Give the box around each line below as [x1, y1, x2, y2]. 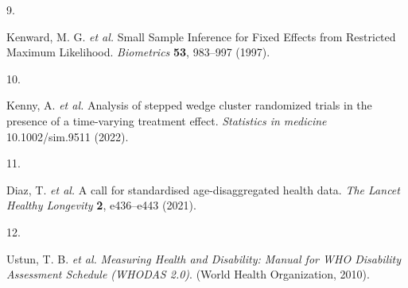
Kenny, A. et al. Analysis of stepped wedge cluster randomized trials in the [6, 97, 372, 113]
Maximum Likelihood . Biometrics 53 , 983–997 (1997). [6, 44, 270, 60]
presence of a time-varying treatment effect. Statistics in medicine [6, 112, 327, 129]
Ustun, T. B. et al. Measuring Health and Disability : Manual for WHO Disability [6, 250, 401, 267]
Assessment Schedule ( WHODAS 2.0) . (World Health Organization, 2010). [6, 266, 370, 282]
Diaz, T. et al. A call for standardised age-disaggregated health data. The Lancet [6, 181, 400, 198]
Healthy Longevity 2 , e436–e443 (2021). [6, 197, 196, 213]
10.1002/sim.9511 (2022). [6, 128, 129, 144]
